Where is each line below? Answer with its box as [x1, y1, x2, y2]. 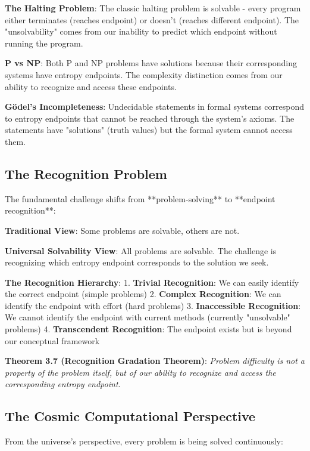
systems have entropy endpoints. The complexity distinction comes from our [5, 68, 283, 81]
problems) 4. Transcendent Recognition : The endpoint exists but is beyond [5, 323, 292, 335]
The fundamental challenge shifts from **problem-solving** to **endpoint [5, 192, 275, 205]
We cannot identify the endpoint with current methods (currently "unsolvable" [5, 311, 290, 323]
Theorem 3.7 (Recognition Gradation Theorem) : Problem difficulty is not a [5, 354, 305, 367]
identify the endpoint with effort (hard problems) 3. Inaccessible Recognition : [5, 299, 301, 311]
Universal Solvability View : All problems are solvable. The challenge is [5, 244, 277, 257]
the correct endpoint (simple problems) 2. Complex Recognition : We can [5, 288, 281, 300]
